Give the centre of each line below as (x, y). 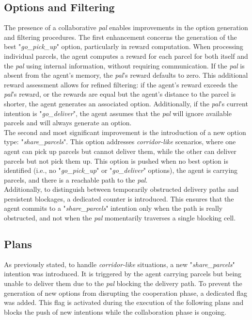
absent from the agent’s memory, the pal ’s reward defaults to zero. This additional (126, 75)
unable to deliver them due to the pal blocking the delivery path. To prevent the (123, 283)
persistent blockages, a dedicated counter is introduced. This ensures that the (119, 198)
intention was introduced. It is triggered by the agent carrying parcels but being (123, 274)
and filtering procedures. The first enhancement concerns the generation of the (120, 37)
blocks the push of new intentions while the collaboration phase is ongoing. (115, 312)
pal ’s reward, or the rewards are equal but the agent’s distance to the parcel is (120, 94)
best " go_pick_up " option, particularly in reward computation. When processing (124, 46)
